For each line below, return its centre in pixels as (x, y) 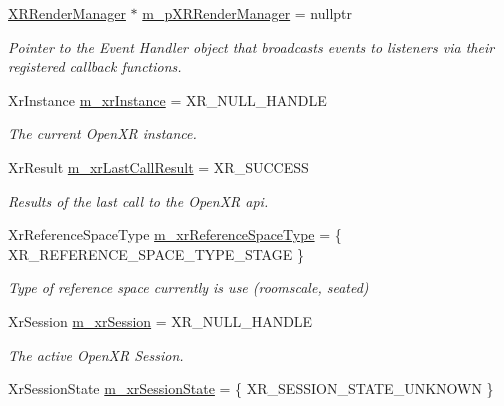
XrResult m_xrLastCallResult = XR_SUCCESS (158, 166)
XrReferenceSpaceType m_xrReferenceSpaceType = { (175, 234)
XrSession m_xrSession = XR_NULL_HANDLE (160, 320)
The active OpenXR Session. (96, 354)
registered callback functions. (95, 66)
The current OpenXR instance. (102, 133)
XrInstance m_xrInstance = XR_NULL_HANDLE (167, 99)
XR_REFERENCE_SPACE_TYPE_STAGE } (156, 253)
